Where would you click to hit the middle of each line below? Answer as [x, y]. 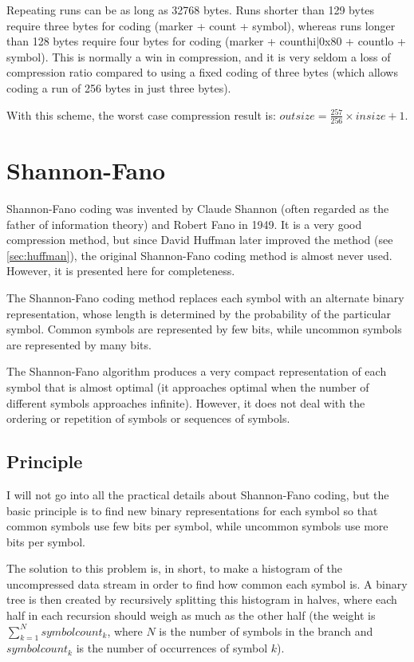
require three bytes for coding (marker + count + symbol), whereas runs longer [201, 25]
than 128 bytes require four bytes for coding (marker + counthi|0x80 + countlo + [206, 41]
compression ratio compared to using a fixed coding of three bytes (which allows [202, 72]
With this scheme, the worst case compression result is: [141, 114]
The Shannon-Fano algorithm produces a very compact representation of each [197, 371]
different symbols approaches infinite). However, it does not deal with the [186, 402]
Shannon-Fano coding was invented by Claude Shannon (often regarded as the [198, 208]
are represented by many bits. [79, 344]
